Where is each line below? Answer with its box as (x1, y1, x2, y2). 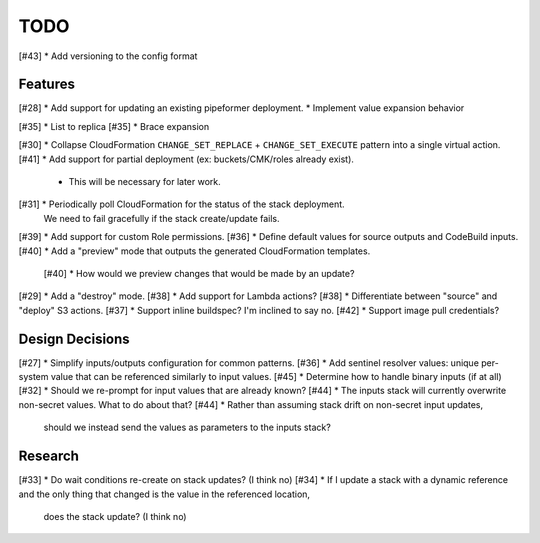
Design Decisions (18, 330, 130, 347)
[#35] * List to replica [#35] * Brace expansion (18, 120, 210, 132)
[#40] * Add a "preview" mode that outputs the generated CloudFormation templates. (18, 245, 371, 257)
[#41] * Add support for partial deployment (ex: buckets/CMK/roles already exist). (18, 153, 355, 165)
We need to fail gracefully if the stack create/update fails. (43, 212, 280, 224)
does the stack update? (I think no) (43, 510, 187, 522)
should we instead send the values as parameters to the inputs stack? (43, 421, 332, 434)
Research (18, 448, 80, 465)
